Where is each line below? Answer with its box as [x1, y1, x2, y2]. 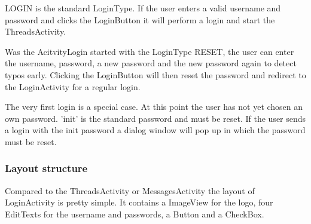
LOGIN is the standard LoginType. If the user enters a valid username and [5, 2, 281, 14]
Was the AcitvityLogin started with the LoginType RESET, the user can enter [5, 45, 294, 57]
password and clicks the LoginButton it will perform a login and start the [5, 13, 275, 26]
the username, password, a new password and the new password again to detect [5, 57, 297, 69]
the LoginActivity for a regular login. [5, 80, 141, 93]
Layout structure [5, 161, 88, 176]
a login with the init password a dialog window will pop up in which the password [5, 124, 306, 136]
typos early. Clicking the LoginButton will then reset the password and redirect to [5, 68, 306, 81]
